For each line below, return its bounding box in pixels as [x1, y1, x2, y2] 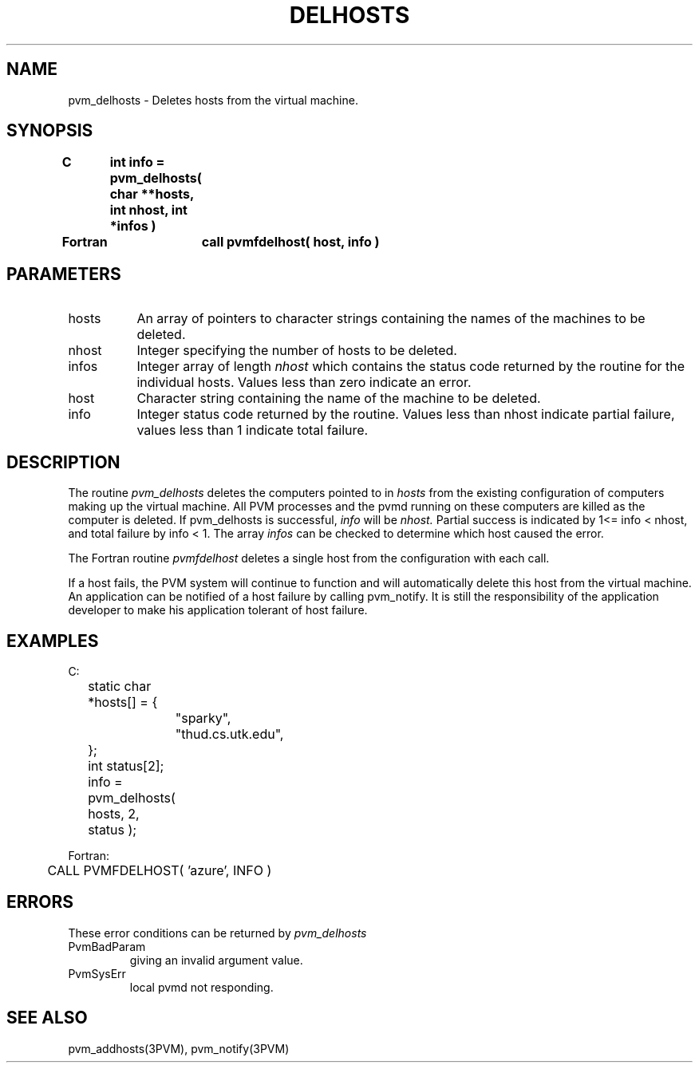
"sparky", [175, 709, 231, 726]
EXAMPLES [6, 630, 99, 651]
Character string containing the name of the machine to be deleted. [136, 390, 541, 407]
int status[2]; [88, 757, 164, 774]
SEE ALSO [6, 1008, 88, 1028]
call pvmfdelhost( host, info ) [201, 234, 380, 250]
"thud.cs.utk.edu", [175, 725, 284, 742]
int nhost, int [109, 202, 188, 219]
